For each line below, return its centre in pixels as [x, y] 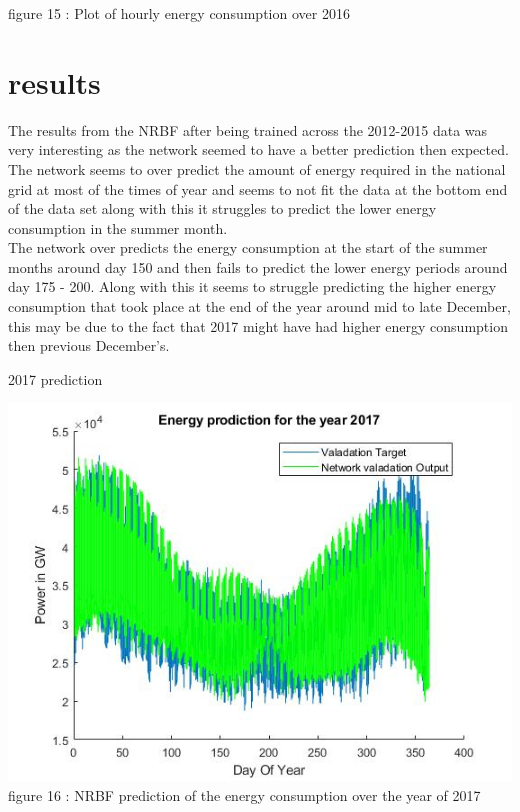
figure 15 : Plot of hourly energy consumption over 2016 [179, 13]
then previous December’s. [89, 345]
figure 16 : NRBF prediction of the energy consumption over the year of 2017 [244, 795]
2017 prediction [55, 378]
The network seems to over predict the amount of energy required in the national [257, 168]
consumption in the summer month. [118, 227]
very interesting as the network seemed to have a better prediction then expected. [258, 149]
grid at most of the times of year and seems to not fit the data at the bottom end [258, 188]
